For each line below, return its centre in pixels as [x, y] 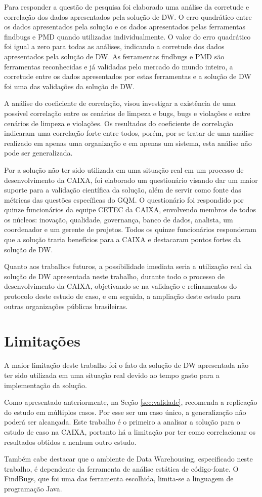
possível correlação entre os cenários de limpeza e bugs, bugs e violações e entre [127, 113]
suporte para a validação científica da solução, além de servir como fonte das [123, 190]
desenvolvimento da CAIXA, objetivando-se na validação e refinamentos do [120, 286]
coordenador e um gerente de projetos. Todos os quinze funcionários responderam [130, 229]
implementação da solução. [46, 385]
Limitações [42, 341]
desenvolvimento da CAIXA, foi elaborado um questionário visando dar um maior [131, 180]
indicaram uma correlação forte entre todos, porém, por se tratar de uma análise [129, 133]
